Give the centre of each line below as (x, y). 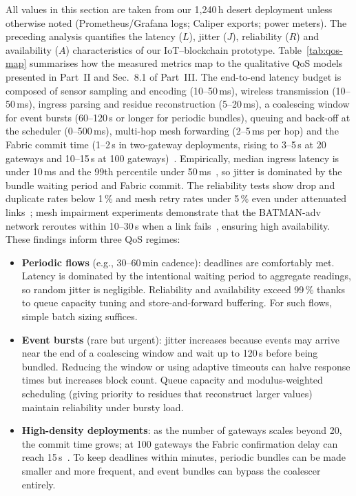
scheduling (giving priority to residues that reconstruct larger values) (167, 394)
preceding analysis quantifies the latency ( (94, 36)
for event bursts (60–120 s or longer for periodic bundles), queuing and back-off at (178, 117)
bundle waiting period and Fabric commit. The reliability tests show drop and (170, 185)
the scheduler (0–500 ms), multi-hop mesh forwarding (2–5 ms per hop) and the (172, 131)
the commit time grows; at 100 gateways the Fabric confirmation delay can (180, 443)
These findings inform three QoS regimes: (93, 239)
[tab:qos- (325, 49)
